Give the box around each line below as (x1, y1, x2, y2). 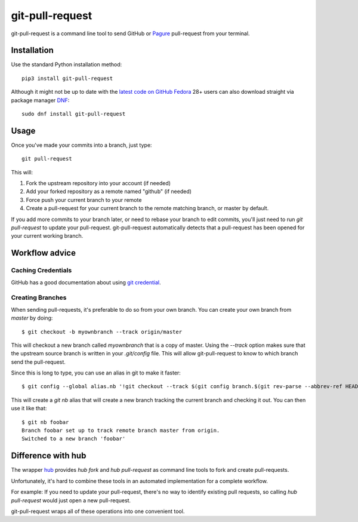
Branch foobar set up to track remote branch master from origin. (21, 427, 220, 434)
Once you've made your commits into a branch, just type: (11, 141, 152, 149)
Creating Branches (11, 293, 67, 302)
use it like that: (11, 405, 47, 412)
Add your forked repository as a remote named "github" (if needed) (26, 188, 192, 195)
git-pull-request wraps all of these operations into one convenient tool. (11, 508, 185, 515)
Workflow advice (11, 248, 76, 258)
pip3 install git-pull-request (21, 75, 113, 82)
